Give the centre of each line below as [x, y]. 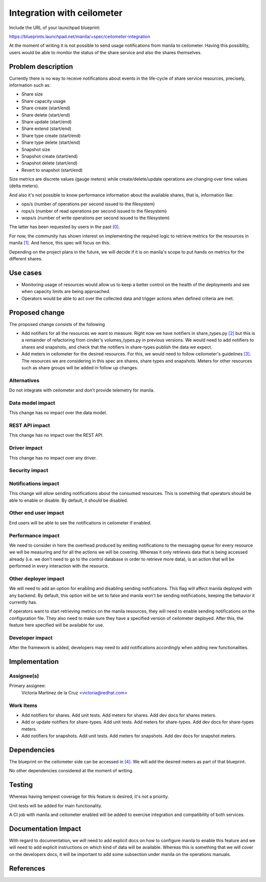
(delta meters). [24, 186]
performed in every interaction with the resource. [59, 566]
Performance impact [34, 535]
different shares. [26, 259]
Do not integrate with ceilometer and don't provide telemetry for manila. [82, 390]
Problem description [41, 66]
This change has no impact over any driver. [53, 457]
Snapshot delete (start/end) [50, 163]
